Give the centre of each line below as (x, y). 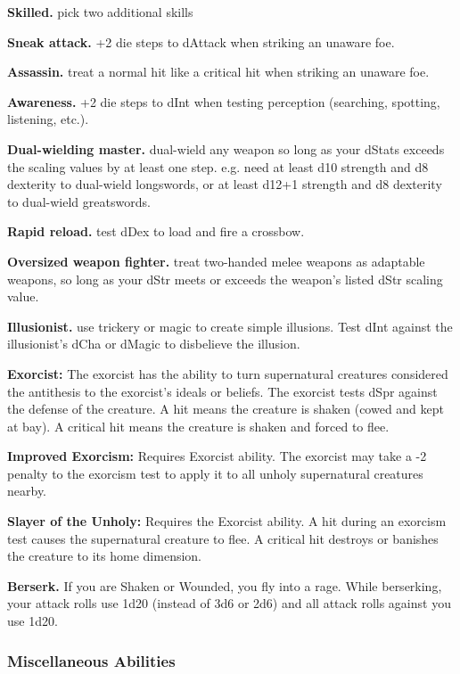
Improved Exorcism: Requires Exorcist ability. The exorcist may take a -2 (217, 456)
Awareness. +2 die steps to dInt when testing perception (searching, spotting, (224, 101)
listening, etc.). (48, 119)
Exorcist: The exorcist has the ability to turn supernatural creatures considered (228, 373)
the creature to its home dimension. (104, 556)
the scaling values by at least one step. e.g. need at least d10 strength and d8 (218, 166)
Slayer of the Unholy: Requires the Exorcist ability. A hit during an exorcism (227, 521)
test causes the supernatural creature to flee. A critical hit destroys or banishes (223, 538)
